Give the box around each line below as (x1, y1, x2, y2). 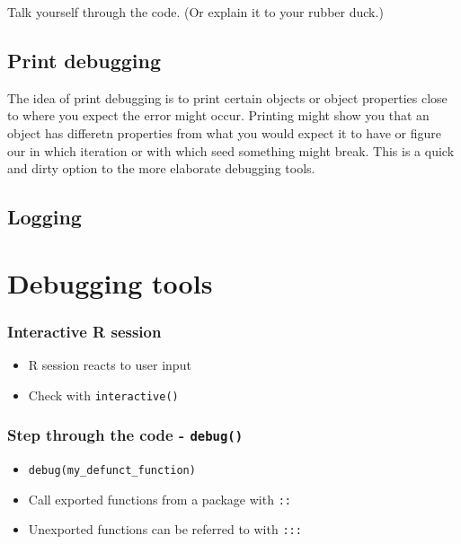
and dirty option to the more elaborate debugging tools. (7, 159, 315, 178)
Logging (7, 203, 82, 231)
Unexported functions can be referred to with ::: (28, 520, 302, 539)
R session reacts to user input (28, 355, 191, 374)
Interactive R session (7, 320, 162, 342)
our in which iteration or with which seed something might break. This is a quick (7, 141, 455, 160)
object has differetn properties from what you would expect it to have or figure (7, 123, 441, 142)
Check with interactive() (28, 385, 179, 404)
